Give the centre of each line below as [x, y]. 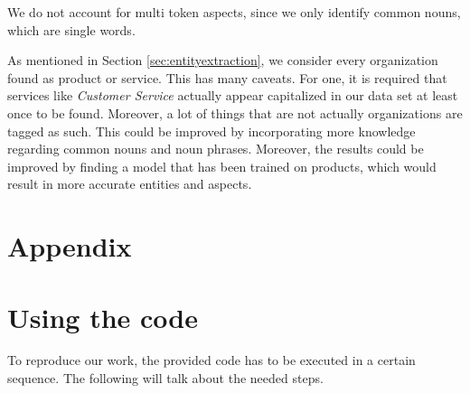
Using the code [103, 317]
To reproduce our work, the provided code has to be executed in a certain [211, 360]
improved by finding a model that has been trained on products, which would [222, 166]
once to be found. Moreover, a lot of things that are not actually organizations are [235, 112]
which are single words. [71, 29]
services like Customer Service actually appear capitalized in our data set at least [233, 95]
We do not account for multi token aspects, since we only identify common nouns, [234, 12]
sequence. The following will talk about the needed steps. [165, 378]
